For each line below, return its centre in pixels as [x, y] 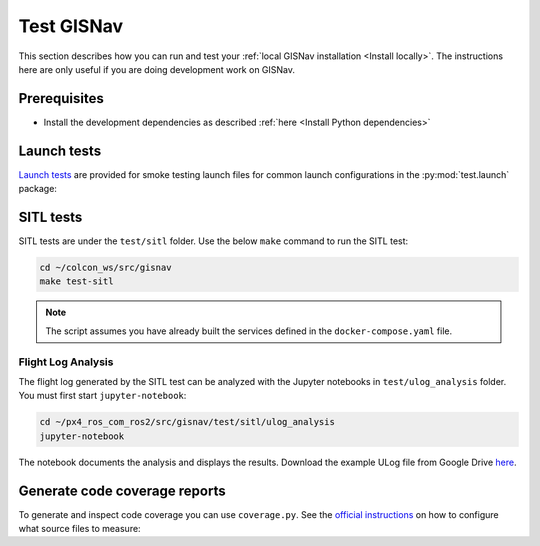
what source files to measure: [79, 528]
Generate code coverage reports [122, 490]
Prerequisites [61, 98]
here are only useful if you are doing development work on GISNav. [156, 69]
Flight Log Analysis [66, 362]
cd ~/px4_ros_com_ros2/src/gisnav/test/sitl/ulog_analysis [187, 422]
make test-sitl [76, 281]
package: [37, 189]
